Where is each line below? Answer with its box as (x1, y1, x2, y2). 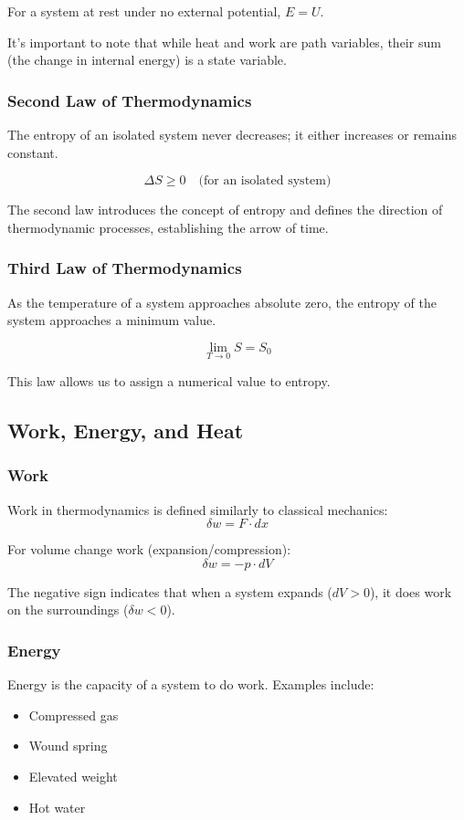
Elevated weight (28, 766, 118, 785)
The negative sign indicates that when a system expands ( (7, 582, 332, 601)
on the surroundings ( (7, 600, 129, 619)
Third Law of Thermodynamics (7, 257, 242, 279)
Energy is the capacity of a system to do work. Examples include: (7, 675, 374, 694)
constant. (7, 142, 58, 162)
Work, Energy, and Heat (7, 415, 244, 444)
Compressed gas (28, 705, 119, 724)
